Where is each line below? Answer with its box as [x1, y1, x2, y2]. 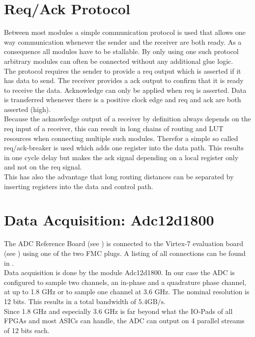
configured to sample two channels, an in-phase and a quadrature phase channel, [4, 277, 247, 287]
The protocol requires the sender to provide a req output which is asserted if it [4, 65, 241, 76]
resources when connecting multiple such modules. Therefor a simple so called [4, 133, 238, 143]
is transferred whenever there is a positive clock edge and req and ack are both [4, 94, 241, 105]
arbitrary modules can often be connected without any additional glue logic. [4, 56, 233, 66]
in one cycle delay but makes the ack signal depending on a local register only [4, 152, 239, 162]
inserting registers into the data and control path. [4, 181, 153, 191]
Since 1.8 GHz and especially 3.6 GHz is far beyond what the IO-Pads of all [4, 306, 233, 316]
